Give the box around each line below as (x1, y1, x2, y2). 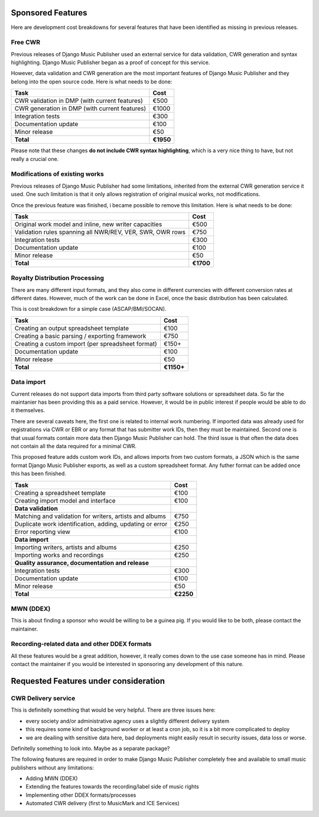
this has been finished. (11, 470, 66, 477)
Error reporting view (14, 527, 71, 536)
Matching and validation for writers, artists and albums (14, 512, 167, 520)
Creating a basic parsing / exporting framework (14, 332, 147, 340)
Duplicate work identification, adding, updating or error (14, 520, 168, 528)
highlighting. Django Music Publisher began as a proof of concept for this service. (11, 59, 210, 66)
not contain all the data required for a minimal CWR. (11, 442, 137, 449)
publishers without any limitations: (11, 764, 95, 771)
